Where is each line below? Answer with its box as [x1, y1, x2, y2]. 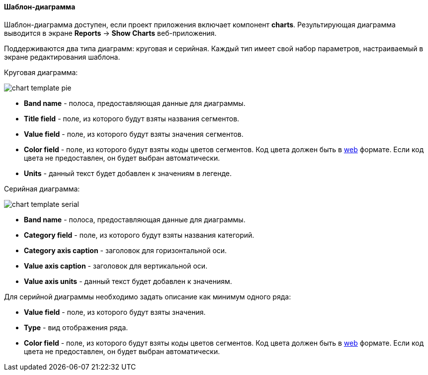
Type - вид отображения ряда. [24, 323, 128, 332]
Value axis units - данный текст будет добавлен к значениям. [24, 277, 232, 285]
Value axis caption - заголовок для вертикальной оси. [24, 261, 208, 270]
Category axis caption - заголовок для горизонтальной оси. [24, 246, 227, 255]
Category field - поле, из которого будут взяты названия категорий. [24, 230, 255, 239]
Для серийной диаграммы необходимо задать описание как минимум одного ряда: [4, 292, 291, 301]
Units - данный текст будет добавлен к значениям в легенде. [24, 169, 232, 178]
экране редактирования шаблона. [4, 52, 120, 61]
